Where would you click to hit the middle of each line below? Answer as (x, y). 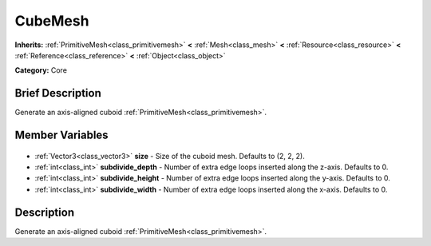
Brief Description (58, 93)
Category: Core (41, 70)
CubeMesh (52, 21)
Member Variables (61, 135)
